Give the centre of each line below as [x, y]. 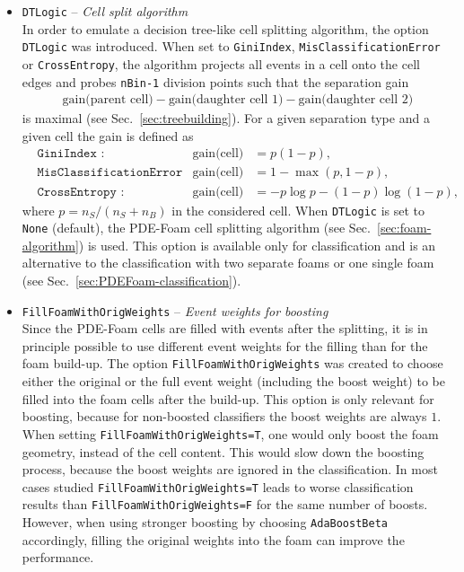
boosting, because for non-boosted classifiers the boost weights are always [224, 416]
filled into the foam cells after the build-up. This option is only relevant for [228, 398]
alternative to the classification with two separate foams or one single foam [228, 263]
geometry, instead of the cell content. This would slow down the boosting [223, 451]
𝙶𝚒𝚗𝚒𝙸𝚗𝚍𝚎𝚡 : [71, 154]
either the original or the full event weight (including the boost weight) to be [233, 381]
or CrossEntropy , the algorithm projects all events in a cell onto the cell [221, 63]
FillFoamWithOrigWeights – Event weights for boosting [175, 310]
